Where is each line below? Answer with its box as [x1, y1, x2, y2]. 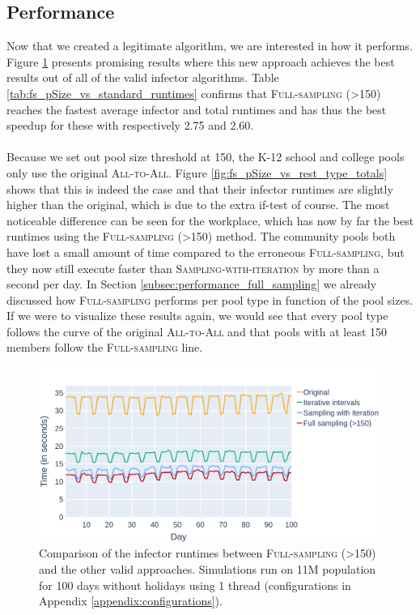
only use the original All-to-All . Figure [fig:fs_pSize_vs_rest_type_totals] [6, 164, 388, 181]
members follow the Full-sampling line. [6, 339, 203, 356]
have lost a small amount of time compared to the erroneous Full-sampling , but [6, 243, 405, 260]
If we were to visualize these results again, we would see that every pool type [6, 307, 388, 324]
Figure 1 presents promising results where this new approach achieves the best [6, 53, 395, 70]
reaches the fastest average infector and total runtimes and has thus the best [6, 100, 387, 117]
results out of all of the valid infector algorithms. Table [6, 69, 279, 86]
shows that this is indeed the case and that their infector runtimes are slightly [6, 180, 393, 197]
